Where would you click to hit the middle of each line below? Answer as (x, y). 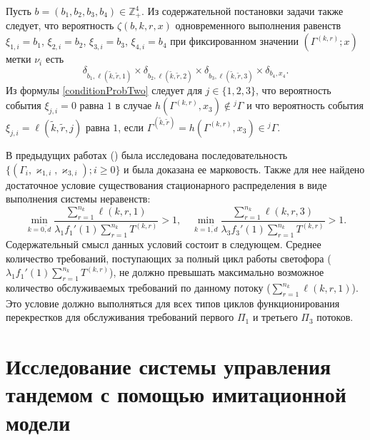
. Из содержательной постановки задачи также (242, 11)
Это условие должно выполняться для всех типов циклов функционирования (173, 303)
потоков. (335, 317)
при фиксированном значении (234, 41)
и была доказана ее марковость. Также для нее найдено (244, 169)
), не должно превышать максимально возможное (216, 272)
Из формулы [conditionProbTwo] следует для (104, 89)
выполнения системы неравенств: (78, 199)
